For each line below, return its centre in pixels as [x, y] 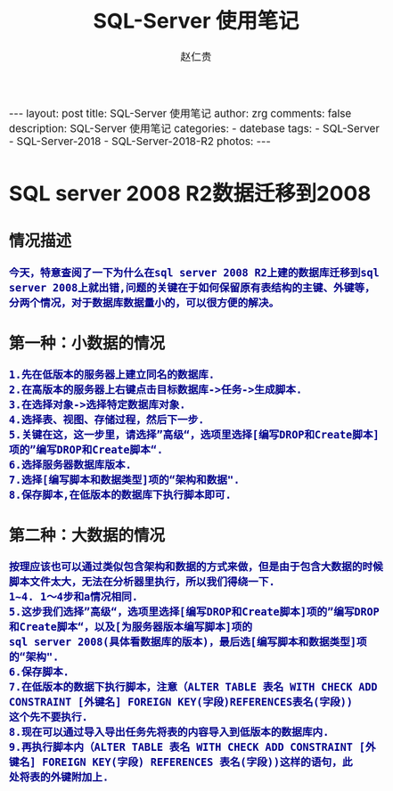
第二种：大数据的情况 [87, 536]
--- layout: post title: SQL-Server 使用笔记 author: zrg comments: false [180, 113]
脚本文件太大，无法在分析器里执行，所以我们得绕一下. [142, 582]
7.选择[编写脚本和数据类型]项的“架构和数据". [125, 480]
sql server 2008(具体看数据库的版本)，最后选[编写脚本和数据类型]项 [188, 642]
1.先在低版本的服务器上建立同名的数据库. [112, 375]
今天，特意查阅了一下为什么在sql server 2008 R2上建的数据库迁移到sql [194, 273]
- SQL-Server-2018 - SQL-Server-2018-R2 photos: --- [140, 141]
